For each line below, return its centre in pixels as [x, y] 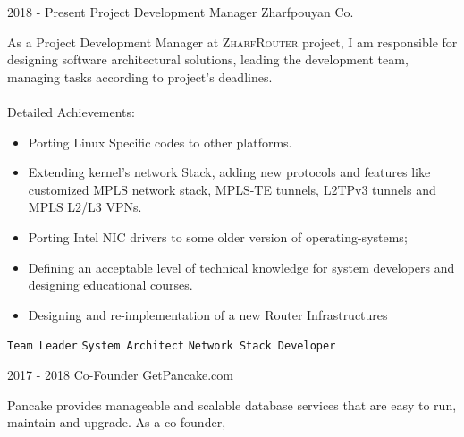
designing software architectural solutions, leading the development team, [208, 59]
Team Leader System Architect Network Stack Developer [172, 346]
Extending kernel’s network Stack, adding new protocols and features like [229, 172]
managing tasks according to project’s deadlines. [140, 76]
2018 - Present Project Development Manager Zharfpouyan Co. [181, 12]
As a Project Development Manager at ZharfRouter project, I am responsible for [232, 42]
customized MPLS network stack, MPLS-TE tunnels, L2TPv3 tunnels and [232, 189]
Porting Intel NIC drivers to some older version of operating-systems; [218, 236]
